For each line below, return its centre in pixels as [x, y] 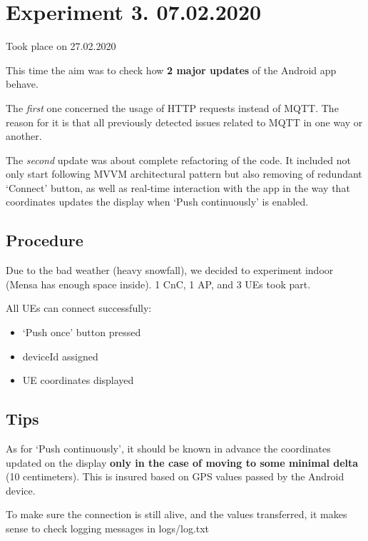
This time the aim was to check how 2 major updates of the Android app [171, 70]
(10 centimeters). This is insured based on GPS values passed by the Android [175, 476]
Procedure [45, 240]
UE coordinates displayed [78, 380]
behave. [22, 84]
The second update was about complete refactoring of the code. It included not [179, 160]
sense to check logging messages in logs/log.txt [108, 528]
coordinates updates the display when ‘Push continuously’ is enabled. [157, 202]
